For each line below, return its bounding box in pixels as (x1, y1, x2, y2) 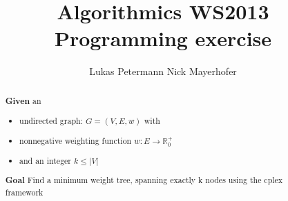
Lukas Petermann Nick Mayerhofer (89, 64, 237, 78)
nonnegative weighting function (19, 134, 132, 146)
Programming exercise (54, 24, 272, 52)
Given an (5, 94, 41, 107)
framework (5, 186, 44, 198)
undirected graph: (19, 115, 83, 127)
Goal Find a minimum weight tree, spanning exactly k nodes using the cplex (5, 174, 283, 187)
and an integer (19, 154, 72, 166)
